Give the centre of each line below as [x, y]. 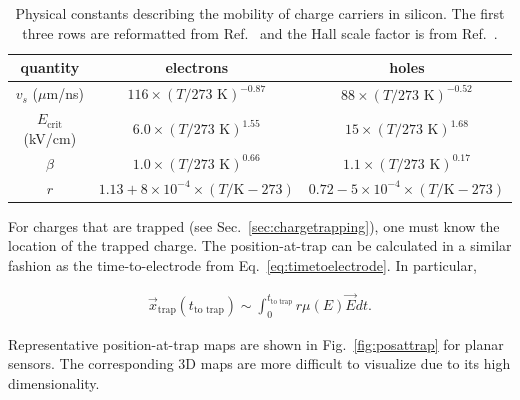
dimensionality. [54, 382]
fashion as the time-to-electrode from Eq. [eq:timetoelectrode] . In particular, [242, 264]
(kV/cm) [50, 137]
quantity [50, 67]
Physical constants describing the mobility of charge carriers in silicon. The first [260, 13]
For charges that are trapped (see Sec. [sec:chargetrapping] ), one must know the [254, 225]
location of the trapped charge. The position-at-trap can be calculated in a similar [260, 245]
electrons [197, 67]
